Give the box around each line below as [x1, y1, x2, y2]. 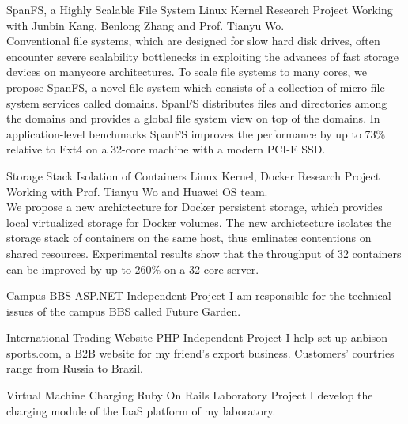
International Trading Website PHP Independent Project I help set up [6, 329, 348, 346]
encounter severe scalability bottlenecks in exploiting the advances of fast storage [6, 47, 399, 64]
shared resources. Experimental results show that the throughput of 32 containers [6, 244, 402, 261]
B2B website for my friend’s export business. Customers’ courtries [74, 344, 395, 361]
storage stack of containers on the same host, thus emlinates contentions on [6, 229, 372, 246]
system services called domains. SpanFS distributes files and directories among [6, 94, 387, 111]
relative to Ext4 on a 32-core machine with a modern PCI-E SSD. [6, 141, 326, 157]
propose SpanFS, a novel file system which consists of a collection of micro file [6, 78, 385, 95]
